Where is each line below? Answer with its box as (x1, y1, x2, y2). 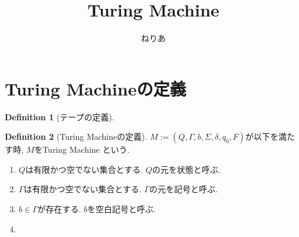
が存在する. (37, 203, 81, 215)
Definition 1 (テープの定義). (5, 110, 114, 123)
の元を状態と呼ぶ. (152, 163, 221, 175)
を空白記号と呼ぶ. (87, 203, 156, 215)
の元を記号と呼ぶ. (149, 183, 218, 195)
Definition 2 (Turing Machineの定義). (5, 130, 147, 143)
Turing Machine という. (42, 143, 130, 156)
